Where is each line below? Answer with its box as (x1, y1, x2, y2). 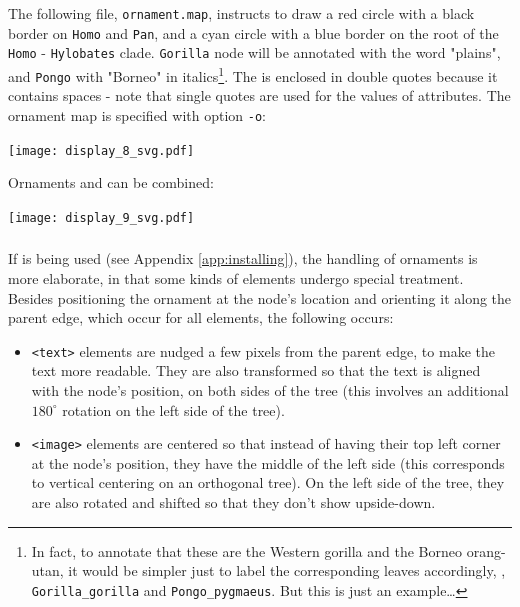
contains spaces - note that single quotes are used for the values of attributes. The (8, 85, 511, 106)
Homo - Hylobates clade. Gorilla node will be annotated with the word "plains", (8, 42, 501, 63)
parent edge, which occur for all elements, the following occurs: (8, 307, 394, 328)
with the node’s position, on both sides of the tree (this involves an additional (31, 379, 509, 400)
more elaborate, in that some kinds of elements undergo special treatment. (8, 267, 464, 288)
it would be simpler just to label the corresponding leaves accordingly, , (68, 560, 506, 581)
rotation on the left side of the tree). (62, 399, 285, 420)
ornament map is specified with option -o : (8, 104, 266, 125)
